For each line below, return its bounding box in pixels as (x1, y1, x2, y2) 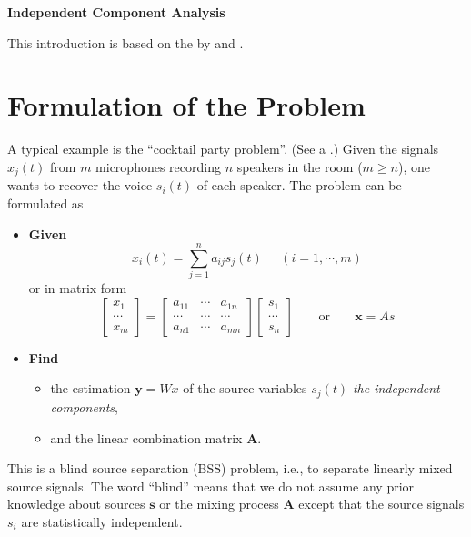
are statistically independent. (21, 512, 183, 531)
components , (50, 397, 118, 416)
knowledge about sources (7, 494, 145, 513)
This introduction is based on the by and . (7, 33, 244, 52)
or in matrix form (28, 279, 127, 298)
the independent (352, 379, 440, 398)
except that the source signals (298, 494, 465, 513)
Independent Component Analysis (7, 3, 225, 21)
